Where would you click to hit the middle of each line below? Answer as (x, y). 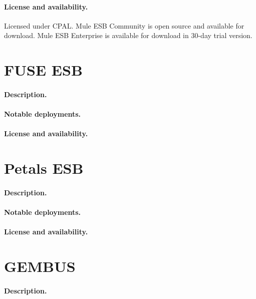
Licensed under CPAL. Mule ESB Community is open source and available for (124, 25)
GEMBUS (40, 266)
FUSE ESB (43, 70)
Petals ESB (44, 168)
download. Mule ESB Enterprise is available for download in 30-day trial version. (128, 35)
